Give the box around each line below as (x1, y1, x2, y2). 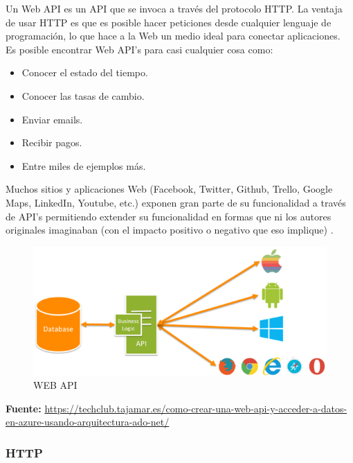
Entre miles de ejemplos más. (21, 158, 146, 173)
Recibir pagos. (21, 135, 82, 150)
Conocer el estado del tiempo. (21, 65, 148, 80)
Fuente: (6, 401, 42, 415)
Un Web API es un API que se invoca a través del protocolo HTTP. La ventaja (6, 1, 343, 15)
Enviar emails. (21, 112, 83, 126)
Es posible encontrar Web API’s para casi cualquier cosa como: (6, 42, 273, 56)
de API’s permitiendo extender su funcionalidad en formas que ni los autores (6, 209, 332, 223)
